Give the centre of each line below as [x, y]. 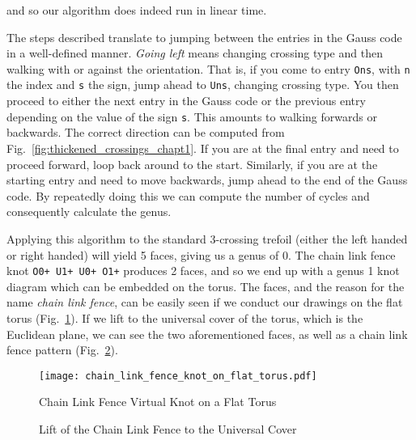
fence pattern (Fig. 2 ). [62, 350]
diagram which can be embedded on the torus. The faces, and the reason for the [206, 286]
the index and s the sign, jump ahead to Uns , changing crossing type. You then [203, 85]
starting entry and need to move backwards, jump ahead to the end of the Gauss [207, 180]
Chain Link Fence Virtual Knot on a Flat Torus [158, 402]
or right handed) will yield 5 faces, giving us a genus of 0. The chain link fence [201, 254]
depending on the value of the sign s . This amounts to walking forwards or [192, 116]
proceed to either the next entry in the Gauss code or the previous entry [186, 101]
